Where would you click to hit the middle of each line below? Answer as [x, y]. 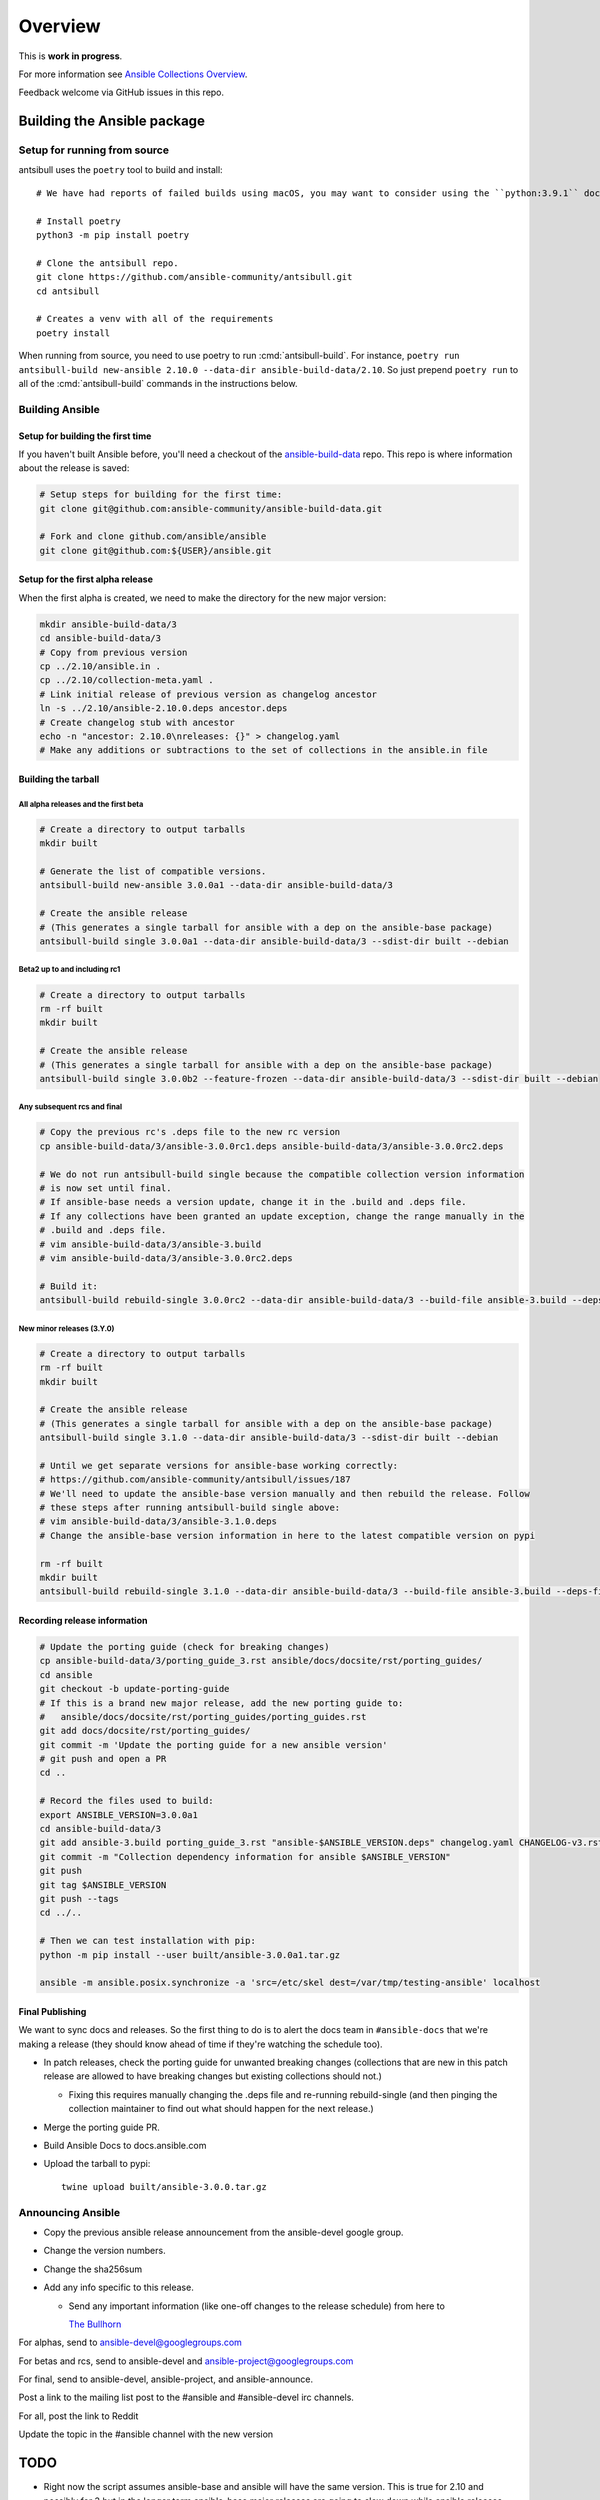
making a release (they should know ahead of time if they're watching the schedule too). [201, 2044]
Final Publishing [52, 2011]
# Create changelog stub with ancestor [137, 722]
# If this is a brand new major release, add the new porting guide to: [221, 1703]
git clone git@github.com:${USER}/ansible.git [155, 550]
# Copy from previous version [113, 652]
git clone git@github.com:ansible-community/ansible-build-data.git [211, 508]
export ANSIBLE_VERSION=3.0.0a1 [119, 1814]
